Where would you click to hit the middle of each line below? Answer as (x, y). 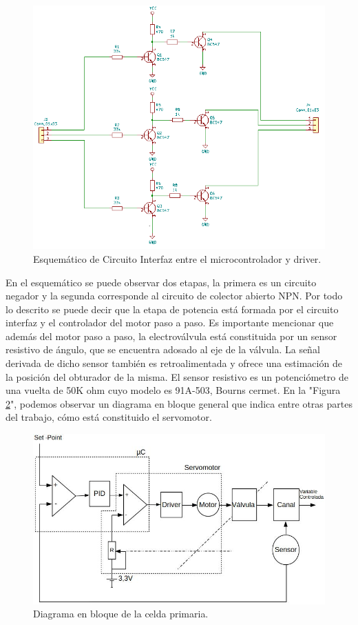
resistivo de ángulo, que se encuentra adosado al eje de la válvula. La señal (163, 349)
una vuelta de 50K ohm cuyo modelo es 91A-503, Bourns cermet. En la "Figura (173, 390)
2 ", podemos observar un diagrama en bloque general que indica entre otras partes (179, 403)
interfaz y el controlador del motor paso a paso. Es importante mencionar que (170, 323)
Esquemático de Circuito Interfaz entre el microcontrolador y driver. (177, 258)
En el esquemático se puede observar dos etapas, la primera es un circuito (161, 282)
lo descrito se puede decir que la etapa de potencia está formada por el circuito (172, 309)
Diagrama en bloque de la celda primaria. (121, 614)
